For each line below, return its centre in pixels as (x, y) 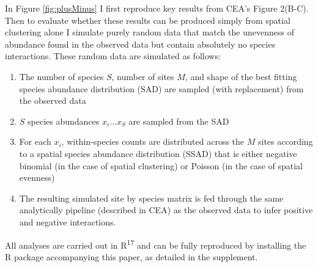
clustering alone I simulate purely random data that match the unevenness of (150, 32)
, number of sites (143, 76)
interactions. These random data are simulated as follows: (113, 56)
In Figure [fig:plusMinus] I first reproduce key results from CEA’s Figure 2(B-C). (157, 8)
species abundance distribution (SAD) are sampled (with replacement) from (161, 88)
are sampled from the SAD (179, 121)
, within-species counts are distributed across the (153, 141)
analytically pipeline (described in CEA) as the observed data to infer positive (166, 210)
